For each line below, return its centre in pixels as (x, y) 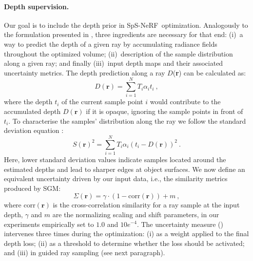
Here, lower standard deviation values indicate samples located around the (115, 159)
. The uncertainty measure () (180, 224)
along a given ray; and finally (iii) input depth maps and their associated (114, 63)
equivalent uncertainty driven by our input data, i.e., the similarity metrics (116, 178)
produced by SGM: (32, 188)
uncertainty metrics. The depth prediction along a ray (85, 72)
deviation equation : (34, 130)
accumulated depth (32, 111)
